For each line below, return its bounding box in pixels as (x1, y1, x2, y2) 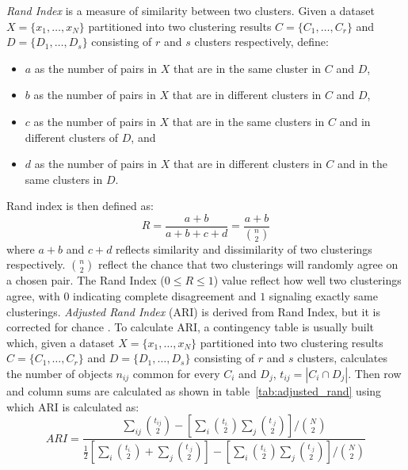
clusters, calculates (297, 350, 387, 366)
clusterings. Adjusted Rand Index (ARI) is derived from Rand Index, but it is (6, 303, 380, 319)
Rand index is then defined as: (6, 197, 154, 214)
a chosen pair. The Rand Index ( (6, 272, 165, 288)
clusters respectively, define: (194, 33, 329, 50)
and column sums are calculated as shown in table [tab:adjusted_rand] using (6, 383, 382, 399)
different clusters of (25, 128, 119, 145)
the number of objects (6, 365, 112, 381)
